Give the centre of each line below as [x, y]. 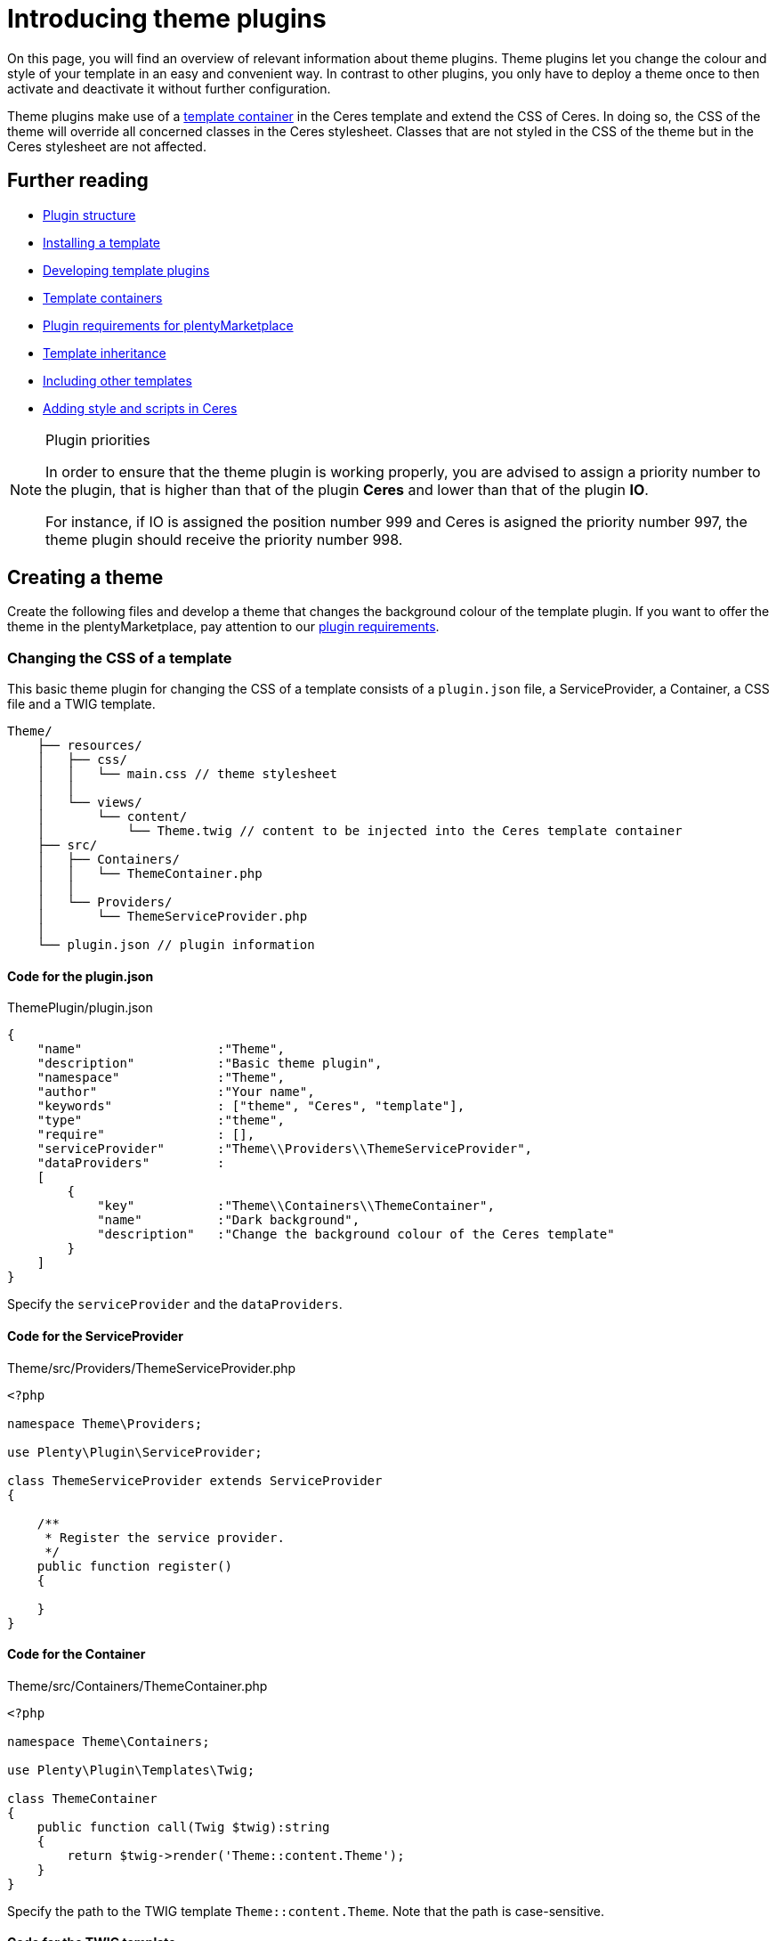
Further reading [78, 181]
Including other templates [117, 380]
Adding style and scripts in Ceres [140, 408]
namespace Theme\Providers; [105, 1423]
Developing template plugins [126, 270]
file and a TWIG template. [81, 704]
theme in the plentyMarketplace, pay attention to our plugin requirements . [223, 627]
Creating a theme [85, 578]
